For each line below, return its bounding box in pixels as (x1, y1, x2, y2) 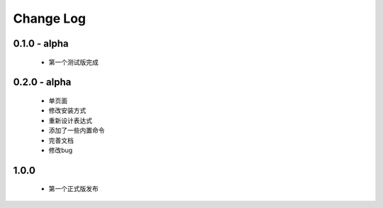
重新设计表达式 (48, 116, 92, 125)
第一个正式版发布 (48, 185, 99, 193)
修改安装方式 (48, 106, 87, 115)
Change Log (13, 11, 87, 26)
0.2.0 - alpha (13, 76, 72, 88)
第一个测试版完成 (48, 57, 99, 67)
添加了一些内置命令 (48, 126, 105, 134)
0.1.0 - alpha (13, 37, 69, 50)
